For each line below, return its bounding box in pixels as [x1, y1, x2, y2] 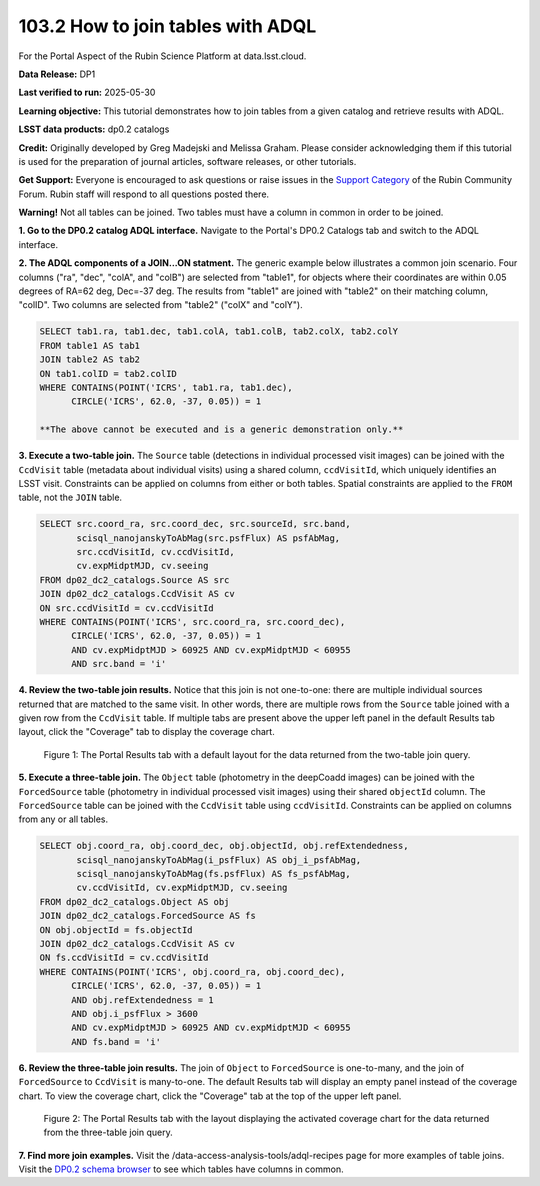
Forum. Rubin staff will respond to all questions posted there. [18, 188, 270, 200]
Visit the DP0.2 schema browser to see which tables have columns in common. [18, 1163, 344, 1175]
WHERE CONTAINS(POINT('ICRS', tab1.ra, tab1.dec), [39, 381, 294, 393]
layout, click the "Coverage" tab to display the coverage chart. [18, 726, 275, 738]
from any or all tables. [18, 813, 109, 825]
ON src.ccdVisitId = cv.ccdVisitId [39, 602, 214, 614]
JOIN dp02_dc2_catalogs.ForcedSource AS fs [39, 910, 257, 922]
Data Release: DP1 [18, 68, 96, 80]
